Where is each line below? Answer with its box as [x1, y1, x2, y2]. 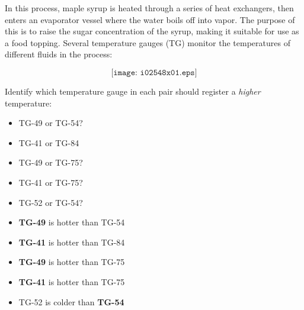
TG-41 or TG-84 [18, 136, 79, 148]
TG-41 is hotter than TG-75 [18, 275, 125, 288]
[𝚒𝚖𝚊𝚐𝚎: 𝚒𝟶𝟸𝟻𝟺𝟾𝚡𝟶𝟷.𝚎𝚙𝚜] [111, 68, 197, 77]
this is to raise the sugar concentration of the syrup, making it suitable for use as [5, 25, 299, 37]
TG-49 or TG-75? [18, 156, 83, 169]
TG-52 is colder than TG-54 [18, 295, 124, 308]
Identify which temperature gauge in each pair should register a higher [5, 85, 261, 97]
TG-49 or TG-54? [18, 117, 83, 129]
